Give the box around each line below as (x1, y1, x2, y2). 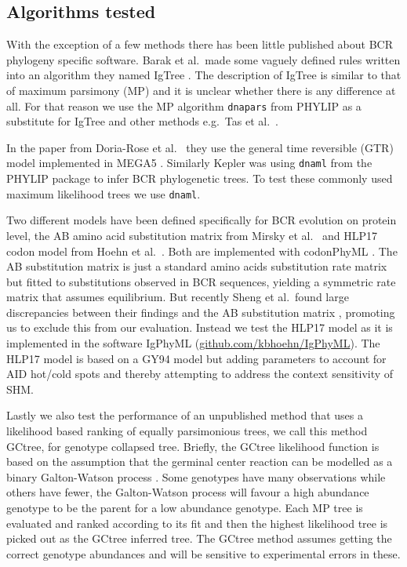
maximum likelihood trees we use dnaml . (6, 185, 201, 202)
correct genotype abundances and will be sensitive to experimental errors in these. (6, 545, 401, 562)
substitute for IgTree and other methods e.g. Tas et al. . (6, 113, 278, 129)
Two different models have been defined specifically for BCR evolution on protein (6, 212, 397, 228)
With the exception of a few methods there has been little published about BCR (6, 36, 393, 53)
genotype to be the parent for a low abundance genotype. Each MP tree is (6, 500, 363, 516)
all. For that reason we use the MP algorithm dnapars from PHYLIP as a (6, 97, 362, 114)
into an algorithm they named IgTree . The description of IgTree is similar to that (6, 67, 402, 83)
